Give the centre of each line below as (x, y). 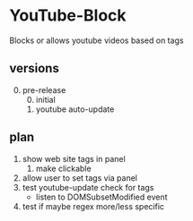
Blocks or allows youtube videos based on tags (96, 40)
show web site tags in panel (74, 158)
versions (35, 68)
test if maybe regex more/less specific (93, 206)
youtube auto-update (75, 109)
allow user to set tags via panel (79, 178)
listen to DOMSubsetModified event (101, 197)
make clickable (63, 168)
